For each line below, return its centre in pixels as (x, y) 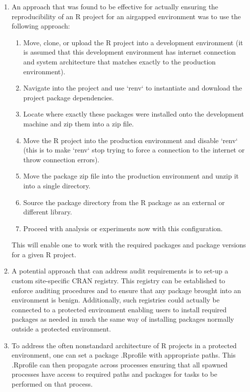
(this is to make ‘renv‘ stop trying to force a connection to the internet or (134, 150)
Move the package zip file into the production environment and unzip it (131, 176)
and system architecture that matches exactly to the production (120, 61)
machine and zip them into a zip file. (79, 123)
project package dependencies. (69, 97)
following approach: (41, 26)
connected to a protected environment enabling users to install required (119, 309)
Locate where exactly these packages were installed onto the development (134, 114)
